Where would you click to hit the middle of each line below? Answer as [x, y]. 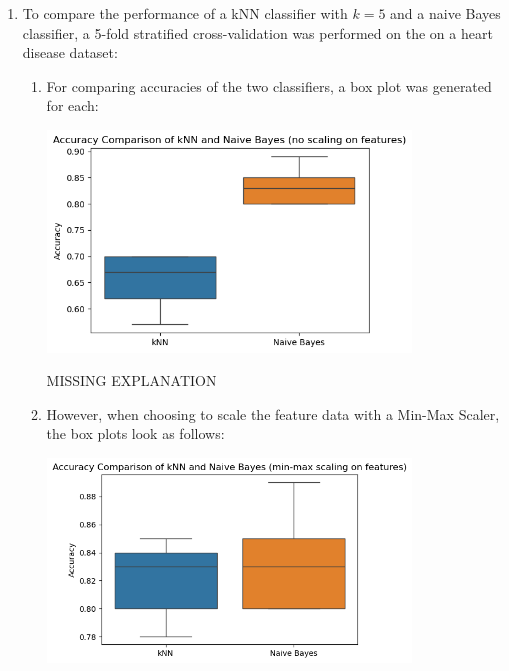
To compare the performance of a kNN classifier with [185, 13]
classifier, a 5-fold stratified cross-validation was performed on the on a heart [257, 32]
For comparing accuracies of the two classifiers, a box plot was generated [269, 85]
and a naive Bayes [445, 13]
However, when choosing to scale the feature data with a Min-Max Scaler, [273, 413]
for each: [72, 105]
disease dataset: [70, 52]
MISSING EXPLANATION [131, 380]
